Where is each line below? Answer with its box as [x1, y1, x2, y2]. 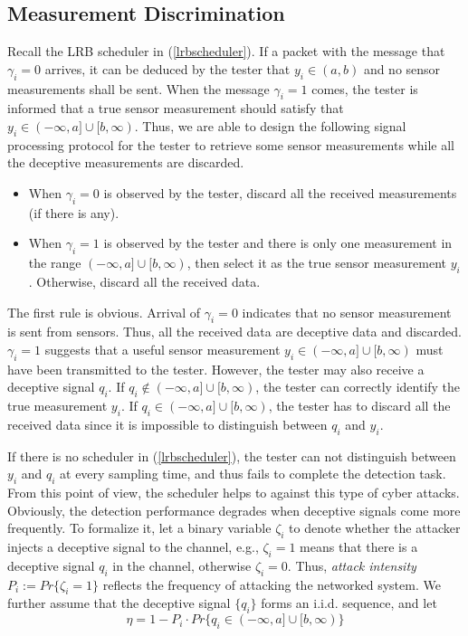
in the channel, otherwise [112, 555, 252, 574]
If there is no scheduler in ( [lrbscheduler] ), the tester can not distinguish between [7, 446, 456, 465]
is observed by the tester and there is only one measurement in [103, 233, 453, 252]
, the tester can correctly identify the [255, 377, 461, 396]
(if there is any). [28, 203, 119, 222]
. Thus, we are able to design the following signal [134, 116, 406, 135]
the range [28, 253, 81, 272]
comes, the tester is [311, 79, 418, 98]
